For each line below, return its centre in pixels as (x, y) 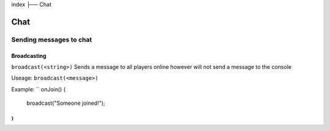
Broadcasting (29, 55)
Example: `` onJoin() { (39, 89)
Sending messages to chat (52, 40)
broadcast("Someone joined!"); (66, 103)
